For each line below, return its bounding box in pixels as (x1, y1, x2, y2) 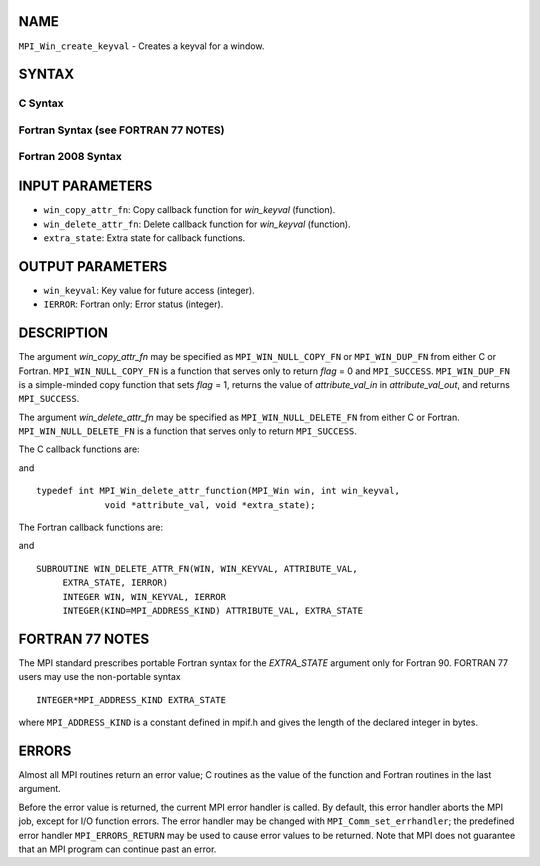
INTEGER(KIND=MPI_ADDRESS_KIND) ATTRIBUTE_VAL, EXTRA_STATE (62, 605, 364, 616)
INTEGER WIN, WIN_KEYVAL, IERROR (62, 591, 227, 602)
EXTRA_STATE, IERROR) (62, 577, 169, 589)
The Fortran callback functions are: (18, 521, 164, 534)
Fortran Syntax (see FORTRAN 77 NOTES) (18, 123, 225, 137)
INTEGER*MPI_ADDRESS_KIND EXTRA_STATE (36, 694, 227, 705)
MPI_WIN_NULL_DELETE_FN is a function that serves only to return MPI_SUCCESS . (18, 425, 357, 437)
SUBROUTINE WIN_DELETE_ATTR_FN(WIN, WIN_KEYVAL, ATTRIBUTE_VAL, (36, 563, 359, 574)
